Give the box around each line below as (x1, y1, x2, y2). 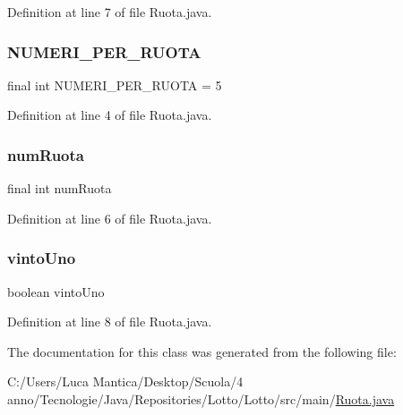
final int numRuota (7, 179, 112, 198)
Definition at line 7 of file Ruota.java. (7, 3, 212, 21)
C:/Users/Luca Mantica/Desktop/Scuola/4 (7, 372, 244, 391)
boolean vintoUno (7, 282, 105, 301)
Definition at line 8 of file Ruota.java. (7, 312, 212, 331)
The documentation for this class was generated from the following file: (7, 342, 397, 360)
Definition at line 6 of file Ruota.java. (7, 208, 212, 227)
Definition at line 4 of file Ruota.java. (7, 106, 212, 124)
